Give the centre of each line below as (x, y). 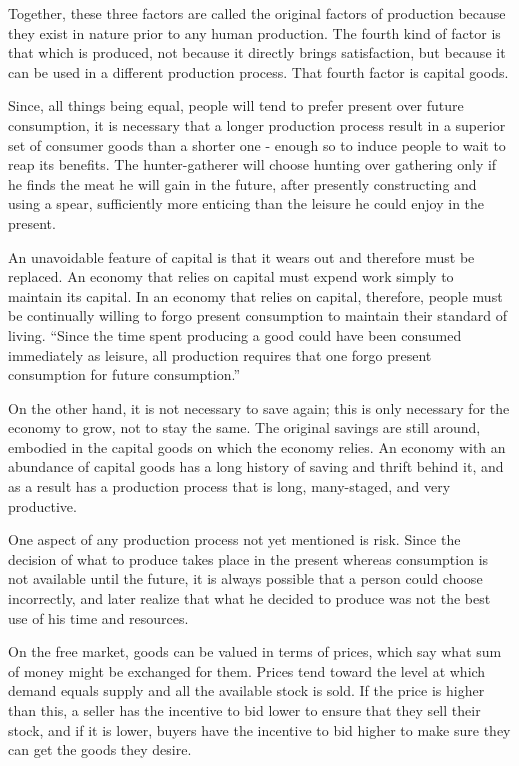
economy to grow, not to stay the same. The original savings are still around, (244, 427)
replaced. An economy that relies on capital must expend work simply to (231, 276)
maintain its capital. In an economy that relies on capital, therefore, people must (255, 295)
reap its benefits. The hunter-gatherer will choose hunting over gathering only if (252, 164)
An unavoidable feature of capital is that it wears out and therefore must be (241, 256)
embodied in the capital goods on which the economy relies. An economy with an (257, 446)
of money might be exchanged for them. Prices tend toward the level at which (247, 670)
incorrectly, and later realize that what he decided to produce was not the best (249, 598)
